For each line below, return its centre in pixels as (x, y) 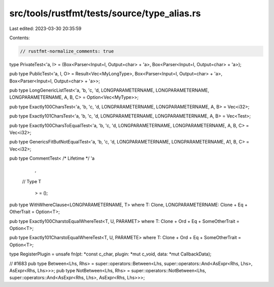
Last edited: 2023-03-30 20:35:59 (45, 28)
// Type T (32, 181)
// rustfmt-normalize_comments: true (67, 51)
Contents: (20, 38)
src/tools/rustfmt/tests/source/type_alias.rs (105, 13)
